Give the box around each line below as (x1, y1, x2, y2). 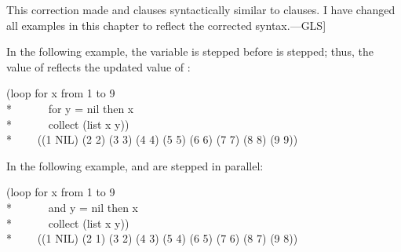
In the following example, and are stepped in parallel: (6, 157, 264, 173)
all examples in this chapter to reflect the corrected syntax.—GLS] (6, 16, 326, 33)
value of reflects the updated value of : (6, 58, 191, 75)
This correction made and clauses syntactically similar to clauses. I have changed (6, 2, 396, 17)
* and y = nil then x (6, 199, 139, 215)
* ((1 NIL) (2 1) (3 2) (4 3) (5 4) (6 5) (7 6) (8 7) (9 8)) (6, 230, 298, 247)
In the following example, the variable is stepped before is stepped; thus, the (6, 43, 374, 60)
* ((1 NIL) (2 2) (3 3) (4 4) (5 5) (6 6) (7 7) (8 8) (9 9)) (6, 131, 298, 148)
